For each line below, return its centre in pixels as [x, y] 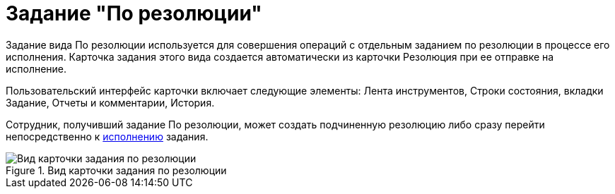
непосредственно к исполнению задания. [107, 136]
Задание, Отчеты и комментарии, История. [110, 102]
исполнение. [36, 68]
